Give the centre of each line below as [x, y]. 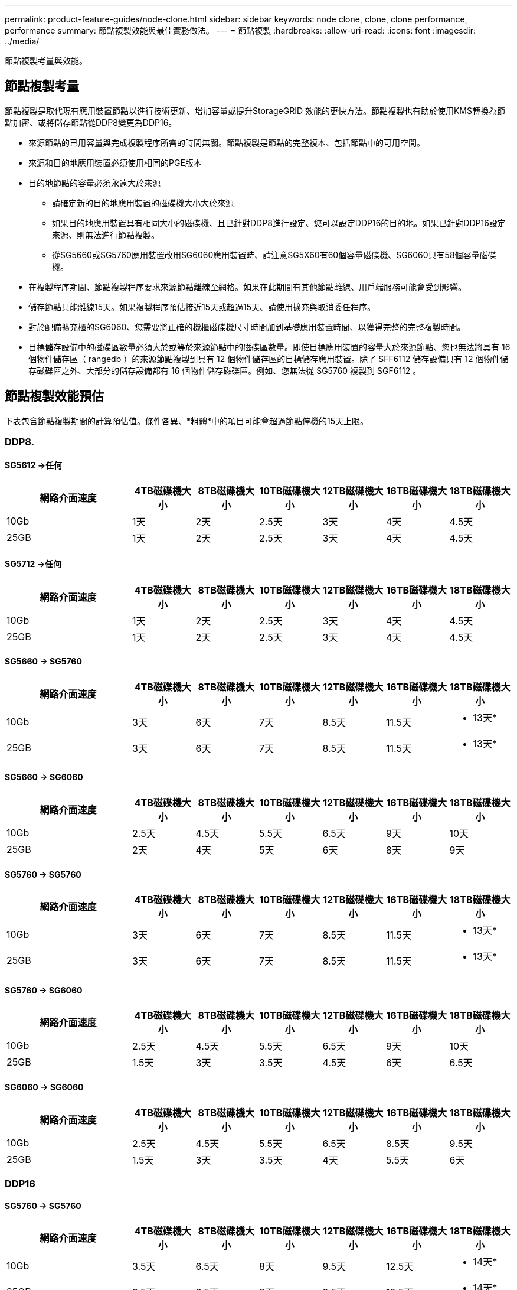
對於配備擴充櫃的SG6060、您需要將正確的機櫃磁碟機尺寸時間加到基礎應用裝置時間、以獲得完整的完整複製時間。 [247, 327]
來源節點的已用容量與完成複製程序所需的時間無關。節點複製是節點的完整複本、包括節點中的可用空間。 [227, 142]
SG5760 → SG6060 [44, 990]
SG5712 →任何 [33, 563]
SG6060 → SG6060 [44, 1087]
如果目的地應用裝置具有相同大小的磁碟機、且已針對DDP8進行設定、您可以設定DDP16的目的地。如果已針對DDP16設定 [279, 223]
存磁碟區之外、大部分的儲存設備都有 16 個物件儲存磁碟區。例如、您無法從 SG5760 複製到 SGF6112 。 [225, 370]
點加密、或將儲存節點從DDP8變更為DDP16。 [91, 122]
